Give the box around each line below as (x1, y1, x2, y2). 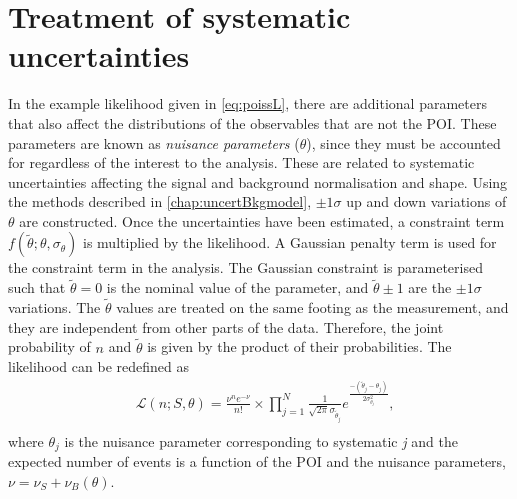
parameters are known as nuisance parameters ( (8, 132, 300, 153)
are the (408, 277, 452, 298)
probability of (8, 336, 91, 357)
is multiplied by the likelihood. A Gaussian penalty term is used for (83, 232, 497, 253)
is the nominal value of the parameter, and (106, 277, 369, 298)
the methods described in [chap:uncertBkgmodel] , (8, 191, 312, 212)
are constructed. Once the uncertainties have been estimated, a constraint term (19, 210, 505, 231)
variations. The (8, 297, 101, 318)
